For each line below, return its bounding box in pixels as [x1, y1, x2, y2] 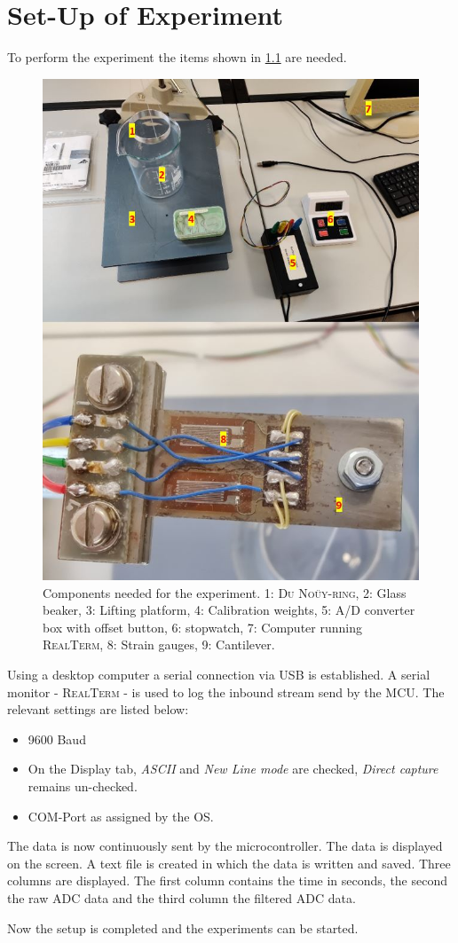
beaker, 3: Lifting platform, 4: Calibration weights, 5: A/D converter [43, 601, 415, 619]
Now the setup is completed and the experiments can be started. [7, 918, 359, 937]
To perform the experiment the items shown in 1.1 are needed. [7, 48, 347, 67]
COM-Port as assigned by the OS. [28, 806, 214, 825]
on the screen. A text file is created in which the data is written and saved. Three [7, 853, 451, 872]
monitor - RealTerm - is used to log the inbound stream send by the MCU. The [7, 682, 445, 701]
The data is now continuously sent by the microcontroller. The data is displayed [7, 837, 443, 855]
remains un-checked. [28, 776, 138, 795]
